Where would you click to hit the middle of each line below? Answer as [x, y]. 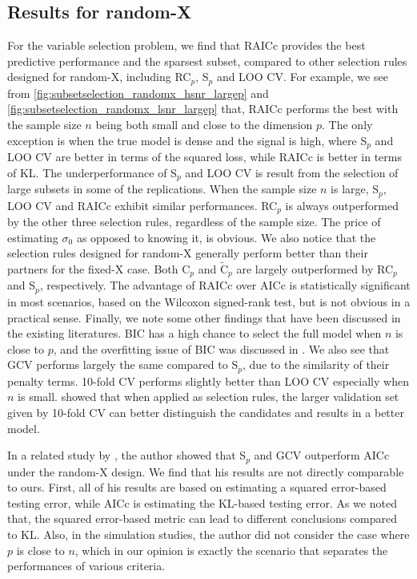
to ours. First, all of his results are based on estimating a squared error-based [197, 487]
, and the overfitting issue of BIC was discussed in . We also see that [221, 348]
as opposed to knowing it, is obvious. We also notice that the [226, 237]
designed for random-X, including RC [99, 77]
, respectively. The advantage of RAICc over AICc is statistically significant [225, 285]
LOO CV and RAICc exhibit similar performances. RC [142, 205]
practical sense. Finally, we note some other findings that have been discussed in [204, 317]
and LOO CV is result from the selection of [292, 172]
